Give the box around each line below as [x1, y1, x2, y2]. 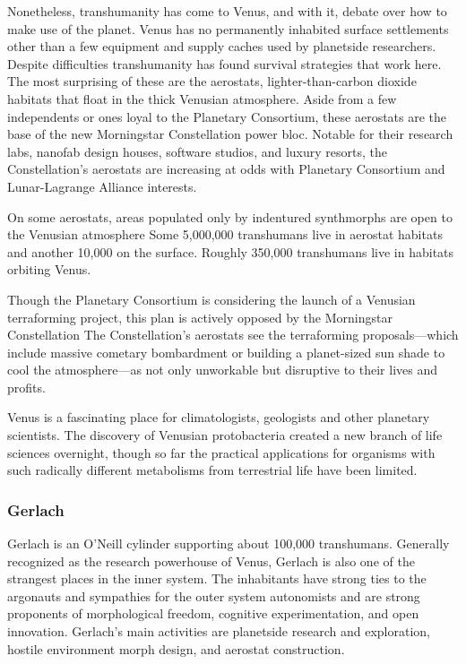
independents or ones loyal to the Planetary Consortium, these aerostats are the [7, 107, 447, 125]
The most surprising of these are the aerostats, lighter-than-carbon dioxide [7, 72, 417, 91]
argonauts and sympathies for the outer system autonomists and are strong [7, 586, 420, 605]
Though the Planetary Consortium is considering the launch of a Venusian [7, 289, 416, 308]
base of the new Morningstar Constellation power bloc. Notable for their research [7, 125, 453, 143]
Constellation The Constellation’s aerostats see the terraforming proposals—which [7, 325, 459, 344]
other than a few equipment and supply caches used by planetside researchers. [7, 37, 436, 56]
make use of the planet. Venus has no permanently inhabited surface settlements [7, 19, 449, 38]
